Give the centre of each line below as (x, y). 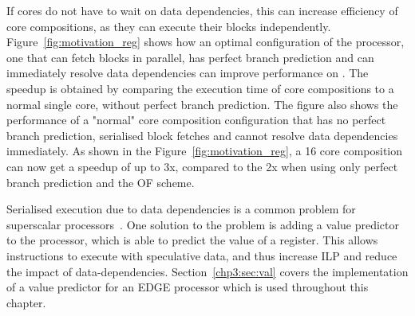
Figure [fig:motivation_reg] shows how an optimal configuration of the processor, (206, 42)
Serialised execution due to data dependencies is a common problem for (181, 209)
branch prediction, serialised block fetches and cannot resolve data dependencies (202, 135)
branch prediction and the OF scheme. (101, 182)
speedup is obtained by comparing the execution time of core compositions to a (200, 88)
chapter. (26, 302)
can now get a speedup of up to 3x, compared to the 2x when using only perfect (202, 166)
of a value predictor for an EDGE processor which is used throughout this (188, 287)
